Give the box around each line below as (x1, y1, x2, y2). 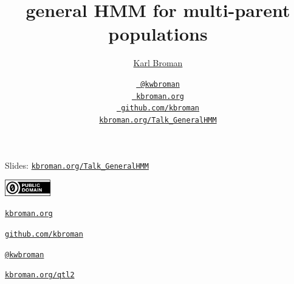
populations (108, 21, 208, 46)
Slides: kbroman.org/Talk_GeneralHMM (5, 158, 149, 171)
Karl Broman (133, 56, 183, 69)
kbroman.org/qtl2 (5, 271, 75, 280)
